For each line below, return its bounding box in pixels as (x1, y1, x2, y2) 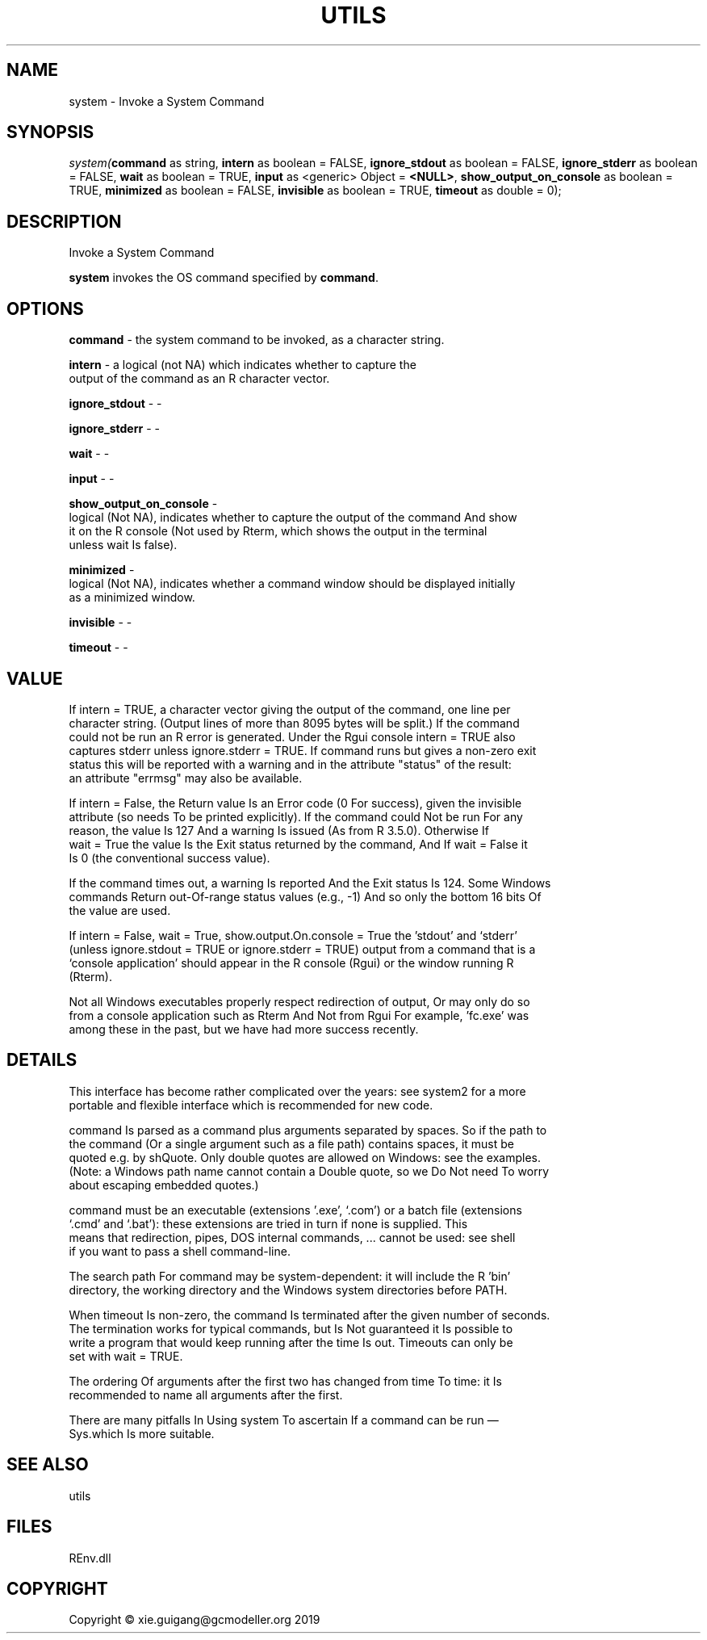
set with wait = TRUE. (69, 1348, 183, 1363)
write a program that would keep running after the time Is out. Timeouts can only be (69, 1335, 513, 1349)
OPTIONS (6, 298, 84, 319)
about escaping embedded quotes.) (69, 1177, 259, 1192)
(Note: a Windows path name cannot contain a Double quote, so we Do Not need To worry (69, 1164, 550, 1178)
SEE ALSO (6, 1454, 89, 1475)
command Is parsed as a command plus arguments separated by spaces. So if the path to (69, 1122, 547, 1137)
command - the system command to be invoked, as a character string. (69, 333, 445, 347)
